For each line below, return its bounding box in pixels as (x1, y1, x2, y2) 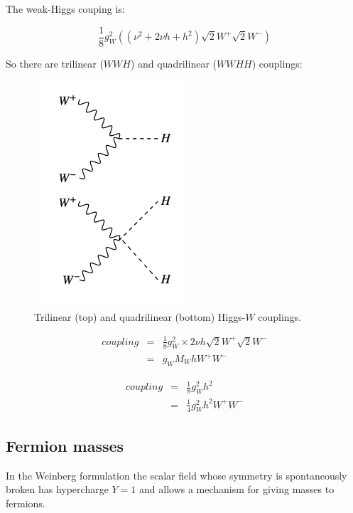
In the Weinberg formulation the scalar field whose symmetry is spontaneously (6, 467, 347, 482)
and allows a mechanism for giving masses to (139, 482, 335, 497)
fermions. (6, 495, 45, 510)
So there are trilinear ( (6, 55, 104, 70)
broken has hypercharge (6, 482, 109, 497)
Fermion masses (6, 434, 124, 456)
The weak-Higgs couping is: (6, 1, 125, 16)
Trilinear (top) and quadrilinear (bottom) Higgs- (34, 309, 246, 324)
